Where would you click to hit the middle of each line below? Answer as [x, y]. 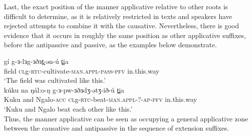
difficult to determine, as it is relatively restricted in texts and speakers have [118, 16]
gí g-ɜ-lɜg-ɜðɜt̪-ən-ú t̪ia [36, 61]
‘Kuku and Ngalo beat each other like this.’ [68, 108]
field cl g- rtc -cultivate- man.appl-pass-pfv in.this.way [82, 70]
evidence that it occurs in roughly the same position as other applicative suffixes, [125, 35]
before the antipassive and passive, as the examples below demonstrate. [110, 45]
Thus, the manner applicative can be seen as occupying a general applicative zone [126, 118]
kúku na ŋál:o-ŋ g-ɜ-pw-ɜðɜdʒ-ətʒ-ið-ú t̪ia [64, 89]
